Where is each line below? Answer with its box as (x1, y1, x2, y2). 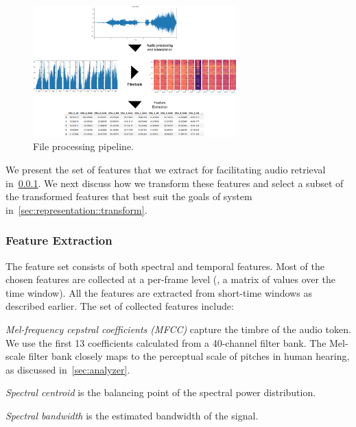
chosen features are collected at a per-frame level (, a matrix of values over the (5, 272, 336, 286)
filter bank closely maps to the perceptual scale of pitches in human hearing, (28, 349, 350, 363)
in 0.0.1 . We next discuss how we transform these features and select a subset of (5, 175, 344, 190)
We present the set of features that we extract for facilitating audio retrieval (5, 162, 326, 177)
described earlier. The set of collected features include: (5, 299, 234, 313)
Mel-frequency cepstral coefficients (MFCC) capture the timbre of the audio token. (5, 322, 351, 337)
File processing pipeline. (33, 139, 134, 154)
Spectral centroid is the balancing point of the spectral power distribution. (5, 385, 316, 400)
